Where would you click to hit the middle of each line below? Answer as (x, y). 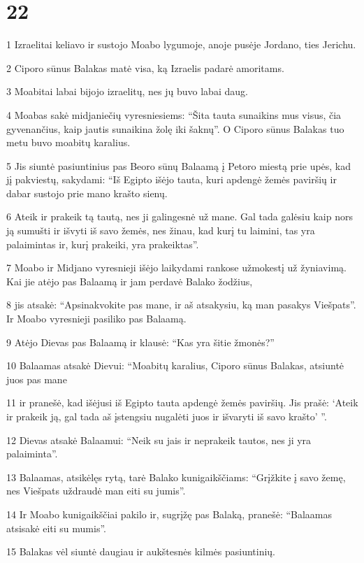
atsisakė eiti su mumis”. (56, 528)
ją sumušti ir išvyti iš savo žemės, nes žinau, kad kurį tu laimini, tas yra (161, 230)
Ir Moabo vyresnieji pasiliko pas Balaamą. (96, 319)
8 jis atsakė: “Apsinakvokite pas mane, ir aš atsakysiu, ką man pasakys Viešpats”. (181, 305)
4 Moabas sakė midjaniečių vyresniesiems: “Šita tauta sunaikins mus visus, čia (174, 114)
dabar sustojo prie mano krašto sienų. (87, 193)
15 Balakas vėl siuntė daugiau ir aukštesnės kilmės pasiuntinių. (141, 551)
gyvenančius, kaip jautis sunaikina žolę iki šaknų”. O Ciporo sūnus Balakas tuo (175, 128)
